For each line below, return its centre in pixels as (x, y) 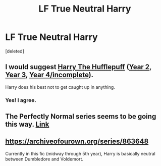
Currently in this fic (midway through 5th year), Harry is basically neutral (80, 153)
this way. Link (27, 124)
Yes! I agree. (21, 100)
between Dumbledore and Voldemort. (44, 159)
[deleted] (15, 51)
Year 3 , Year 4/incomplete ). (49, 75)
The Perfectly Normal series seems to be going (81, 117)
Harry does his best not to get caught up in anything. (60, 87)
